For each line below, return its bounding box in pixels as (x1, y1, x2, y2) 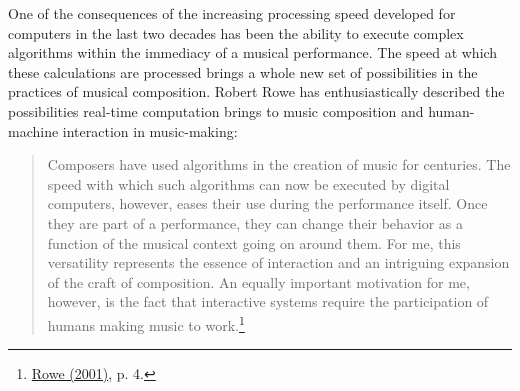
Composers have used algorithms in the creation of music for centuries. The (47, 154, 511, 175)
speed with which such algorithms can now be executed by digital (47, 173, 450, 194)
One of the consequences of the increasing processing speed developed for (8, 3, 456, 23)
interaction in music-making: (62, 120, 238, 141)
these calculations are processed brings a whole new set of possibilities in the (8, 61, 478, 82)
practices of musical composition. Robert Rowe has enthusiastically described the (8, 81, 505, 102)
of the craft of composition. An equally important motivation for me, (47, 271, 470, 292)
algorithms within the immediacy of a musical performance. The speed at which (8, 42, 498, 63)
